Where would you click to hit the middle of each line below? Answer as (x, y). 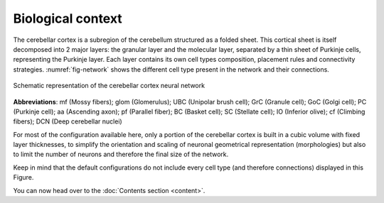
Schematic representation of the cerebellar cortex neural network (109, 86)
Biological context (68, 18)
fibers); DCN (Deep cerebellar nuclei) (68, 121)
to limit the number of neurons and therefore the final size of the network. (121, 154)
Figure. (23, 177)
